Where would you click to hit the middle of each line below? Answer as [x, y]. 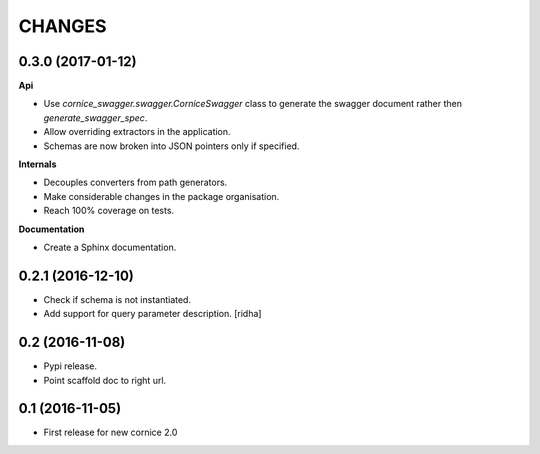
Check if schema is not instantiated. [117, 299]
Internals [37, 164]
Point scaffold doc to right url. [105, 380]
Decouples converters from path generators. [135, 182]
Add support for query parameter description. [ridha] [152, 314]
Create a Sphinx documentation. [110, 247]
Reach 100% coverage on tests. [109, 211]
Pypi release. [70, 366]
